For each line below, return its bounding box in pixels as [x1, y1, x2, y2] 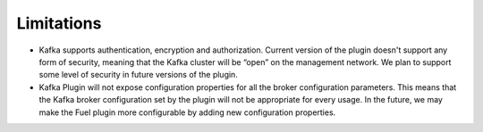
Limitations [16, 13, 102, 33]
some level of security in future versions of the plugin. [38, 70, 239, 80]
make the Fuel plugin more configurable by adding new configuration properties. [38, 107, 336, 118]
